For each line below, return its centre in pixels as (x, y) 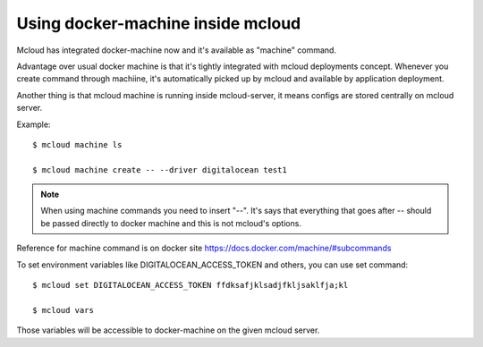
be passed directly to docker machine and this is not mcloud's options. (171, 223)
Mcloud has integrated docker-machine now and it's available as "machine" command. (177, 50)
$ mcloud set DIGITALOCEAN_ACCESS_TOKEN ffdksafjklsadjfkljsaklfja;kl (191, 285)
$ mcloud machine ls (77, 144)
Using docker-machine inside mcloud (159, 23)
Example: (34, 124)
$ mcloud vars (63, 310)
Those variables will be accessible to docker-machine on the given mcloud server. (168, 330)
